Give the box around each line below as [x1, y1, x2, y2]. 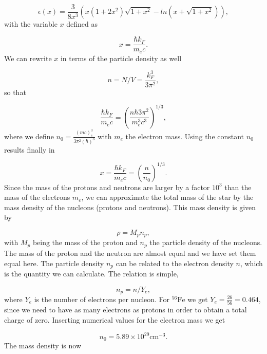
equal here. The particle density [4, 257, 104, 268]
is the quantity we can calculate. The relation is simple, [4, 268, 179, 278]
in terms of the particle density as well [60, 52, 182, 63]
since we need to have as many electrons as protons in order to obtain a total [4, 304, 247, 315]
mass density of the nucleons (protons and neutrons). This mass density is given [4, 201, 256, 212]
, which [240, 257, 263, 268]
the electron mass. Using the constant [125, 131, 244, 141]
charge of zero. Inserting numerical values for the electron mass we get [4, 314, 225, 325]
